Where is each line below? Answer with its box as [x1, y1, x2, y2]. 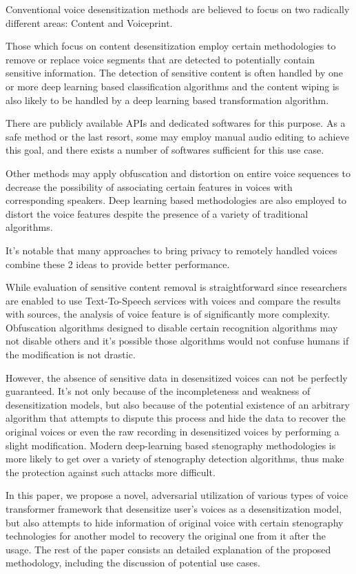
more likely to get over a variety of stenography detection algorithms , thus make [6, 451, 344, 466]
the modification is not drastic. [6, 347, 136, 362]
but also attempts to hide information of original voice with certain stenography [6, 515, 344, 529]
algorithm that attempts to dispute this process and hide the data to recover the [6, 411, 346, 425]
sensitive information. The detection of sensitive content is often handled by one [6, 65, 344, 80]
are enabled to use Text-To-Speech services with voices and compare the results [6, 293, 341, 307]
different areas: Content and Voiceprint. [6, 15, 173, 30]
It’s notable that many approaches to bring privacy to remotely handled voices [6, 243, 337, 257]
